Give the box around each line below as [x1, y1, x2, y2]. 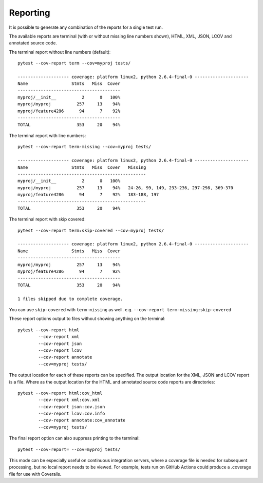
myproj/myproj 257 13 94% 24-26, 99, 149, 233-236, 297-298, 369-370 [18, 185, 234, 190]
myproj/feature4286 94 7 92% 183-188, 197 [18, 192, 159, 198]
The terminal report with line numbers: [9, 133, 86, 139]
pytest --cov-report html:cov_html [18, 390, 103, 396]
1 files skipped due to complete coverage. [18, 296, 123, 302]
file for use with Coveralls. [9, 471, 62, 477]
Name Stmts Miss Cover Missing [18, 164, 146, 170]
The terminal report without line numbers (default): [9, 49, 111, 55]
